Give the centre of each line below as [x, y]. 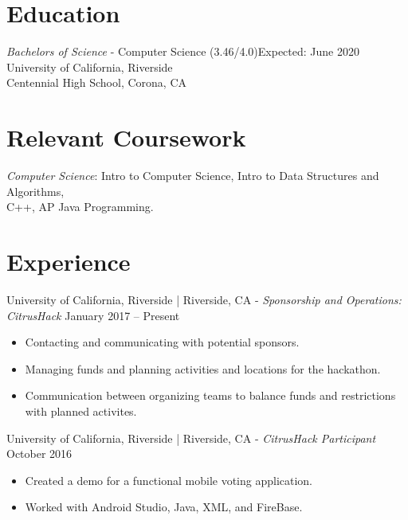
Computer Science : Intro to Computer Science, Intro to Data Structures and [193, 176]
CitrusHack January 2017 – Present [93, 315]
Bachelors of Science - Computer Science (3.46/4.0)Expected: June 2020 [183, 51]
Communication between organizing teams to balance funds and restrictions [210, 395]
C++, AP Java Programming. [80, 207]
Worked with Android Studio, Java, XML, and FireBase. [164, 507]
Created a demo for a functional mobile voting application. [169, 480]
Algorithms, [35, 191]
